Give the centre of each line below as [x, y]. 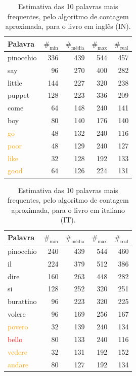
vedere [17, 351]
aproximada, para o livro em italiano [68, 210]
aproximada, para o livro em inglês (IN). [68, 26]
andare [18, 364]
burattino [22, 301]
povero [18, 326]
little [15, 82]
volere [17, 314]
